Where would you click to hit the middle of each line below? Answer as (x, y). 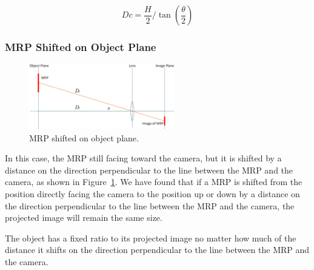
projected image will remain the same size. (84, 218)
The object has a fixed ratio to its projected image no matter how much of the (151, 238)
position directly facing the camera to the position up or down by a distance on (152, 194)
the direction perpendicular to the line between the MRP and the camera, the (150, 205)
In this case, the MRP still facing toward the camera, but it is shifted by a (143, 158)
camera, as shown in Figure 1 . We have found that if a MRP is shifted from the (154, 182)
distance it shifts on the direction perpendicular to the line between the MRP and (157, 250)
